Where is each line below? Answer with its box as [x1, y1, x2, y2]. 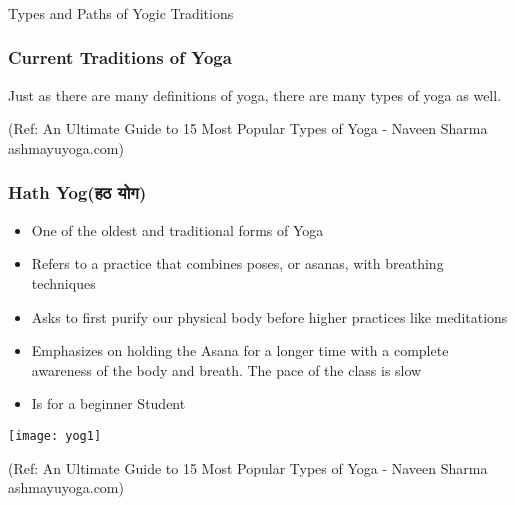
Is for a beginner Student [31, 393, 186, 414]
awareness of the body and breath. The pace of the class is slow [31, 359, 422, 380]
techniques [31, 272, 96, 293]
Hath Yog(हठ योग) [8, 180, 147, 205]
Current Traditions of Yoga [8, 45, 232, 70]
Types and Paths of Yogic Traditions [8, 2, 234, 23]
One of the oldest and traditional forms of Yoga [31, 219, 324, 240]
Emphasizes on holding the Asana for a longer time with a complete [31, 340, 449, 361]
